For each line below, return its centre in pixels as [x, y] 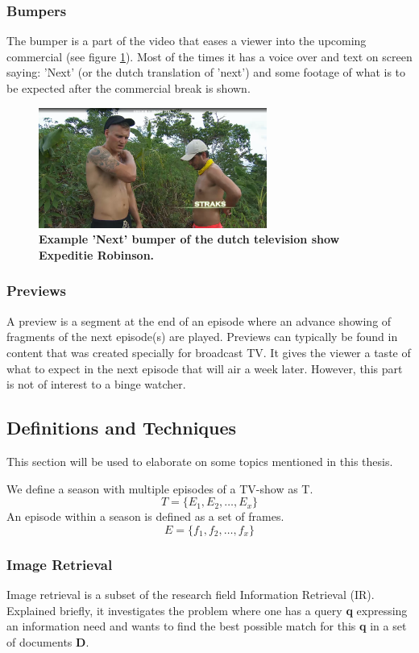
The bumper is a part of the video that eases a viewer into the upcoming [187, 41]
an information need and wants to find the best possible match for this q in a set [207, 626]
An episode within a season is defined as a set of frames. [145, 516]
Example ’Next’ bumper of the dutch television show [189, 239]
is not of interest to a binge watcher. [96, 384]
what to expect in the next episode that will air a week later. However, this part [205, 368]
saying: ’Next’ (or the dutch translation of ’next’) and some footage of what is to [206, 72]
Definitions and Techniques [122, 428]
